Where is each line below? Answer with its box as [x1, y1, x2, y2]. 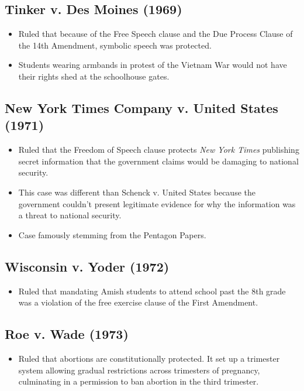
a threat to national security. [18, 209, 122, 221]
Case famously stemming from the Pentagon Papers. [18, 228, 206, 241]
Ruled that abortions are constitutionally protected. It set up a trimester [18, 352, 280, 364]
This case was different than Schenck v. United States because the [18, 186, 255, 198]
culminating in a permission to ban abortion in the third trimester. [18, 375, 259, 387]
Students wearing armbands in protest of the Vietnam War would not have [18, 59, 287, 71]
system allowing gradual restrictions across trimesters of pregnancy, [18, 363, 260, 376]
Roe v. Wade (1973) [5, 325, 129, 343]
